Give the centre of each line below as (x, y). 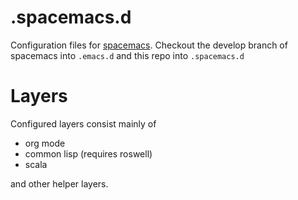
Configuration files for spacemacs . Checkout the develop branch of (149, 45)
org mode (45, 143)
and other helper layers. (59, 183)
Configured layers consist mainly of (83, 123)
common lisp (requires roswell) (88, 153)
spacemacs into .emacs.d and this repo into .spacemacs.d (127, 55)
